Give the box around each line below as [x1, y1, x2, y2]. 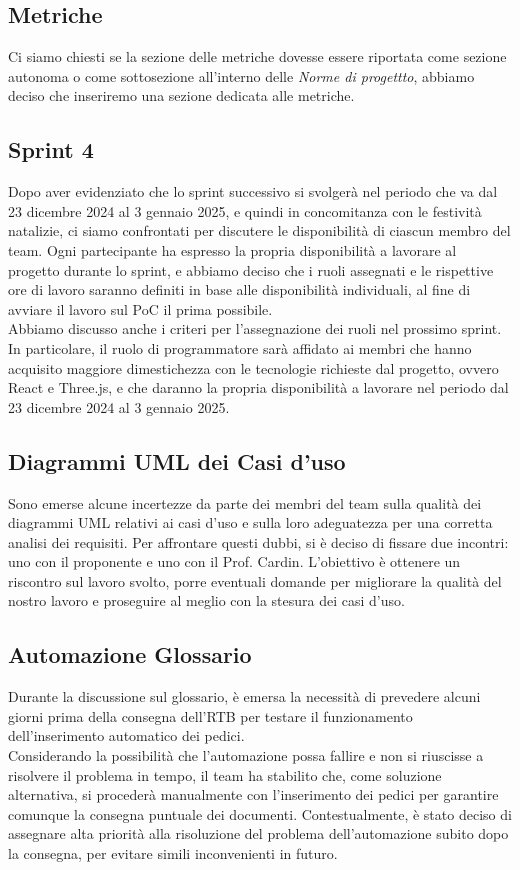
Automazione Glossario [8, 639, 252, 670]
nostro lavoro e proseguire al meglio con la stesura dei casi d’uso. [8, 590, 405, 611]
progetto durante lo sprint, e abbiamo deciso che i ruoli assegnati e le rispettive [8, 259, 494, 280]
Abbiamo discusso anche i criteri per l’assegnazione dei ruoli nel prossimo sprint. [8, 318, 502, 339]
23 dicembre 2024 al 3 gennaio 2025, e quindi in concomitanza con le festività [8, 200, 482, 221]
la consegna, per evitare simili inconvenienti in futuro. [8, 843, 338, 864]
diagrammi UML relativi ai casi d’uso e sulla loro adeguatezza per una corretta [8, 512, 493, 533]
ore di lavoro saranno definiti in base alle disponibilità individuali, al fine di [8, 279, 471, 300]
